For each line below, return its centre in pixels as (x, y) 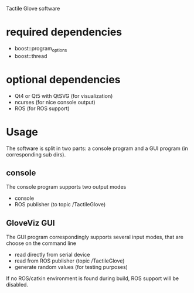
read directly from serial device (52, 255)
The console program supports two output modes (66, 187)
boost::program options (41, 49)
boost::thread (31, 56)
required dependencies (64, 32)
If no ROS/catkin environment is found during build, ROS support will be (93, 278)
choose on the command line (41, 243)
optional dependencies (64, 79)
